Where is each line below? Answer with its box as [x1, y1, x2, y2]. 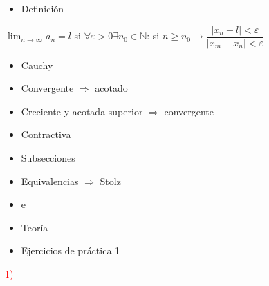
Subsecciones [21, 151, 75, 165]
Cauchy [21, 57, 53, 72]
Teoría [21, 220, 48, 234]
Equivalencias [21, 173, 79, 188]
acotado [95, 81, 128, 95]
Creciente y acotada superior [21, 104, 143, 118]
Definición [21, 1, 64, 15]
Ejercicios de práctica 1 [21, 243, 120, 258]
